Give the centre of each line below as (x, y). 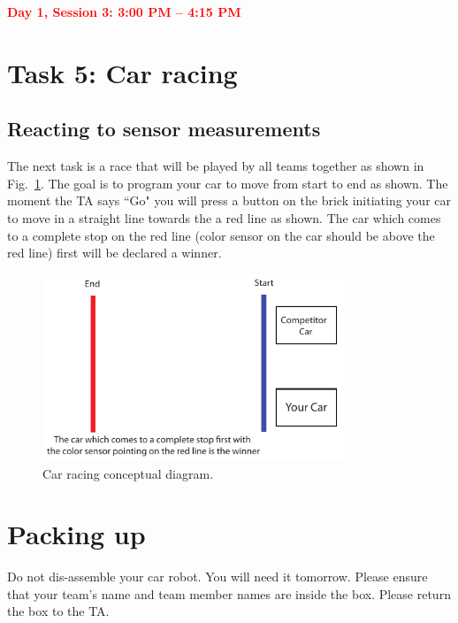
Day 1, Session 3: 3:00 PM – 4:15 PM (124, 12)
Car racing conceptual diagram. (128, 473)
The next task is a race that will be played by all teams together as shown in (216, 166)
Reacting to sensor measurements (164, 129)
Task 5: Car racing (122, 72)
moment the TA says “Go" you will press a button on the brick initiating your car (229, 200)
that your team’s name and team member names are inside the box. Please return (229, 593)
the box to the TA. (58, 611)
